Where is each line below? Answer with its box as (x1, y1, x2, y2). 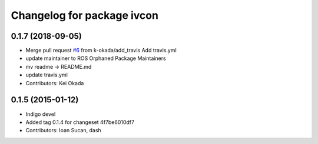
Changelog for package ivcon (11, 9, 159, 22)
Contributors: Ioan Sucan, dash (25, 127, 101, 134)
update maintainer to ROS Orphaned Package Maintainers (25, 55, 166, 62)
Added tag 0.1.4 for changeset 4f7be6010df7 (25, 118, 135, 126)
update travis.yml (25, 71, 68, 79)
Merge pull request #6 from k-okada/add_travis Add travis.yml (25, 47, 177, 54)
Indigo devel (25, 110, 56, 118)
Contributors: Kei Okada (25, 79, 84, 86)
